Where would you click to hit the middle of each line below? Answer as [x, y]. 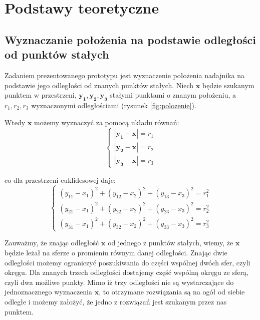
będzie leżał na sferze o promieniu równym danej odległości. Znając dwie [116, 252]
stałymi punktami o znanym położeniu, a [173, 95]
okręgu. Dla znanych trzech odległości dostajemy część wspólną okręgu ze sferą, [126, 272]
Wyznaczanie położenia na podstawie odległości [130, 39]
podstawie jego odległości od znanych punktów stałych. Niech [99, 85]
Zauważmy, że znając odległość [52, 243]
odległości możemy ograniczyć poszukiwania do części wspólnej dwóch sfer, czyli [127, 262]
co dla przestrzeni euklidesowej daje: [60, 180]
